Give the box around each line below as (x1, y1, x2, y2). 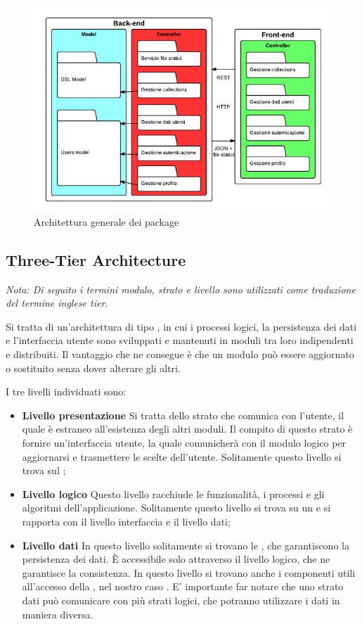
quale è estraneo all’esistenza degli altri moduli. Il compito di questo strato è (22, 421, 353, 436)
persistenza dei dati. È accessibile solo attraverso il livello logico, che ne (22, 552, 330, 566)
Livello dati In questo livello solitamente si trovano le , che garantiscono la (22, 537, 349, 552)
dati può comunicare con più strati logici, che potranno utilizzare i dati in (22, 592, 340, 607)
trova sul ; (22, 463, 66, 478)
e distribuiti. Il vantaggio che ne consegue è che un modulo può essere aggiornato (6, 347, 354, 362)
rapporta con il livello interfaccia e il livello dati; (22, 514, 231, 528)
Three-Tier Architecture (6, 248, 186, 270)
